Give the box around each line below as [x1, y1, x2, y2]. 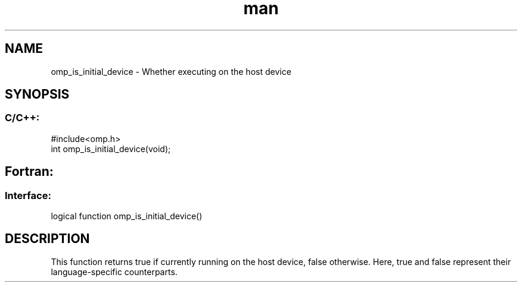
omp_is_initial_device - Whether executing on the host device [51, 66, 291, 77]
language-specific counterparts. [51, 266, 178, 277]
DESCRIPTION [5, 231, 90, 247]
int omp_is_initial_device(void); [51, 143, 171, 154]
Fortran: [5, 164, 54, 179]
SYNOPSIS [5, 87, 70, 102]
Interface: [5, 189, 51, 201]
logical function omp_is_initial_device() [51, 211, 203, 222]
